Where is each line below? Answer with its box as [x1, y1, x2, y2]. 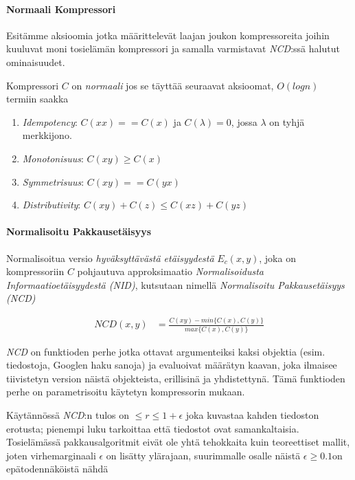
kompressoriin [6, 264, 65, 279]
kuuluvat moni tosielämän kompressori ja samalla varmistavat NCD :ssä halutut [6, 41, 340, 56]
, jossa [231, 114, 257, 129]
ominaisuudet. [6, 54, 65, 69]
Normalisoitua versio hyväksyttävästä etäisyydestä [6, 250, 214, 265]
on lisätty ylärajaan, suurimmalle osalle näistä [106, 448, 301, 462]
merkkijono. [22, 128, 72, 142]
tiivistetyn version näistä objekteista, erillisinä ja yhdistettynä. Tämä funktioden [6, 371, 345, 385]
